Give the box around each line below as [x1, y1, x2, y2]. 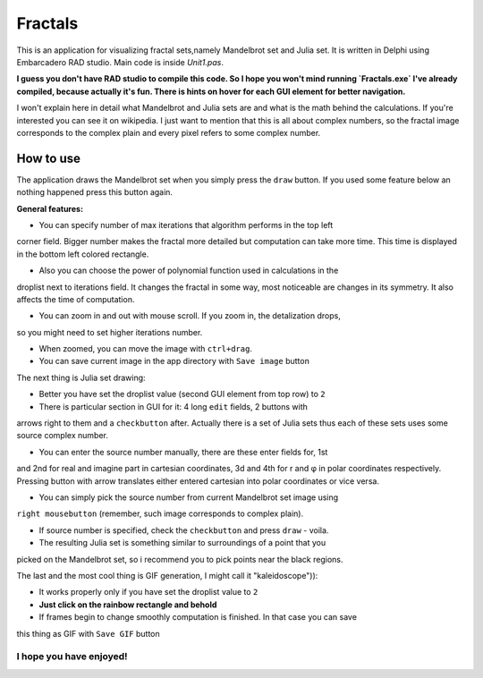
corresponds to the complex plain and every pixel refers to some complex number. [16, 127, 321, 138]
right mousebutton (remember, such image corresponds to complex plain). [16, 508, 304, 519]
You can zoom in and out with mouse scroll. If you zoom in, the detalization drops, [38, 310, 342, 321]
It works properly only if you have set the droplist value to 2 [38, 587, 258, 597]
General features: [16, 203, 84, 214]
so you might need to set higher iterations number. [16, 326, 203, 337]
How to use [16, 150, 80, 165]
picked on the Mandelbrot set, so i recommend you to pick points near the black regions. [16, 554, 343, 564]
